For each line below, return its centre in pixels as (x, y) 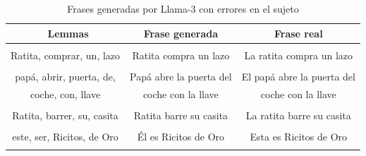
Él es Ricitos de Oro (181, 136)
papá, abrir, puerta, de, (65, 76)
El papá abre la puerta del (298, 76)
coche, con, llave (65, 94)
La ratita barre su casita (298, 115)
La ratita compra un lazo (299, 55)
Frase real (298, 33)
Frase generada (181, 33)
